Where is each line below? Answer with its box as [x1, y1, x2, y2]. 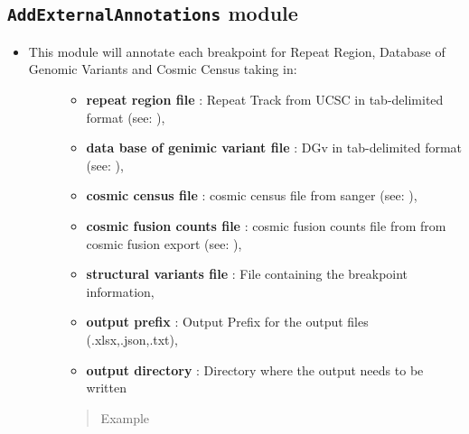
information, [86, 282, 155, 300]
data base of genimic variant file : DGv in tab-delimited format [86, 138, 463, 157]
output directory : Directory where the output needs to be [86, 360, 424, 379]
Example [100, 408, 150, 427]
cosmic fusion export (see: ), [86, 234, 242, 253]
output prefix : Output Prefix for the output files [86, 312, 369, 331]
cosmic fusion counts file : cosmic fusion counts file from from [86, 216, 446, 235]
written [86, 378, 127, 397]
